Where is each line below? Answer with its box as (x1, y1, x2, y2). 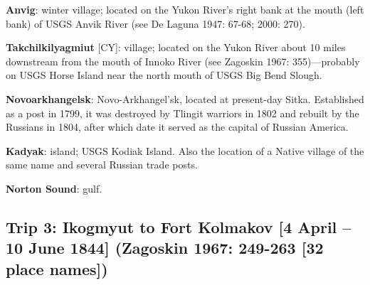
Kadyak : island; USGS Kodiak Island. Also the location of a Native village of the (6, 143, 364, 158)
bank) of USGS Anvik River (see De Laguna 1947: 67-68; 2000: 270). (6, 16, 305, 31)
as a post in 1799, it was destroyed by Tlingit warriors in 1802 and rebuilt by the (6, 105, 359, 120)
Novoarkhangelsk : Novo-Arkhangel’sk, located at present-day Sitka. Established (6, 91, 364, 106)
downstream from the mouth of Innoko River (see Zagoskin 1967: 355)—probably (6, 53, 360, 68)
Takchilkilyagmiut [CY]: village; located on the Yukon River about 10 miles (6, 40, 346, 55)
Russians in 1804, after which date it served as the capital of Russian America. (6, 119, 349, 134)
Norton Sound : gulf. (6, 181, 102, 195)
